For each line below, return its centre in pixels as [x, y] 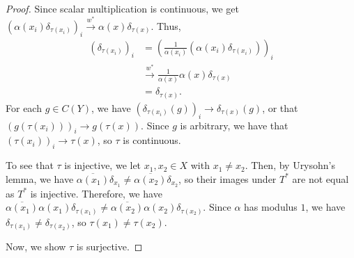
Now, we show [36, 247]
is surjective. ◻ [109, 247]
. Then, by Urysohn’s [290, 165]
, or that [280, 107]
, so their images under [228, 178]
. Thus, [166, 25]
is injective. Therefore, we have [96, 193]
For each [24, 107]
